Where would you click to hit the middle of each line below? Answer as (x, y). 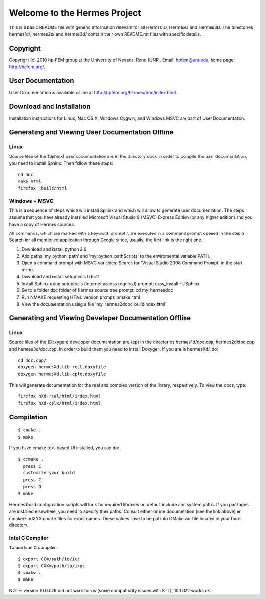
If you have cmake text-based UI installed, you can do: (64, 448)
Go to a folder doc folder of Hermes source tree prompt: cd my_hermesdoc (97, 290)
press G (32, 487)
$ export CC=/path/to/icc (49, 559)
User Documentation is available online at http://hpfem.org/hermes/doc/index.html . (93, 93)
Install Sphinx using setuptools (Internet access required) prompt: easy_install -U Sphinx (110, 283)
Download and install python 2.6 (54, 249)
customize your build (49, 473)
